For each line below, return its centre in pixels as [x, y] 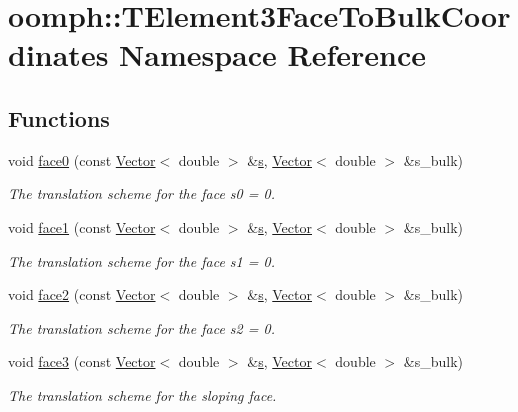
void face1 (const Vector [82, 226]
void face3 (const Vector [82, 361]
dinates [58, 54]
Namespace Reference [273, 54]
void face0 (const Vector [82, 159]
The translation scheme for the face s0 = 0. [141, 193]
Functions [59, 117]
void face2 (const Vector [82, 294]
